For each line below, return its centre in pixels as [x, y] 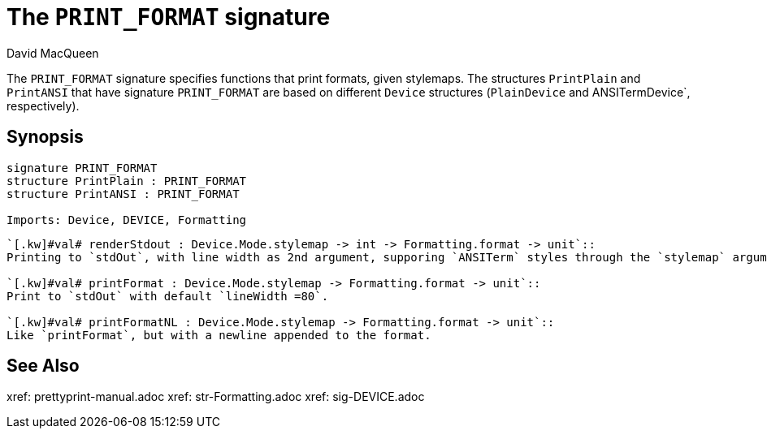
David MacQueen [53, 53]
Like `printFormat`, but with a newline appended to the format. [219, 335]
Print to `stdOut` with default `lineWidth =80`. [168, 296]
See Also [43, 366]
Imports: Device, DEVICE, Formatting [127, 220]
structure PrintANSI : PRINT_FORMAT [123, 194]
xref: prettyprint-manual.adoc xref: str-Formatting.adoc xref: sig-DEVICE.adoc [216, 397]
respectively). [43, 106]
